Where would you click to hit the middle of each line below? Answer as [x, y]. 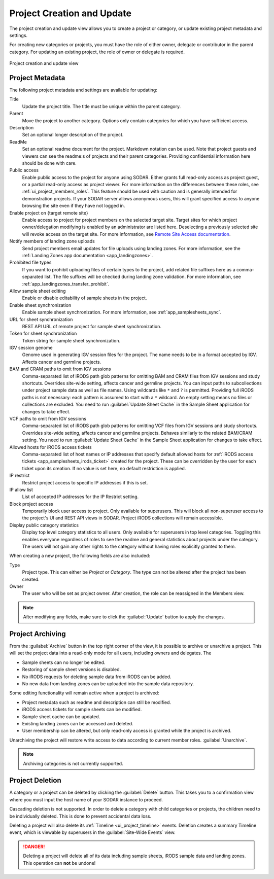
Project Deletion [35, 780]
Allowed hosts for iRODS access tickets [50, 447]
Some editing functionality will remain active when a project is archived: [84, 693]
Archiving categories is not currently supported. [73, 763]
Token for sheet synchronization [43, 333]
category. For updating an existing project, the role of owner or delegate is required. [97, 52]
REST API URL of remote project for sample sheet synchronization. [92, 326]
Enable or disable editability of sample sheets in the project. [84, 298]
